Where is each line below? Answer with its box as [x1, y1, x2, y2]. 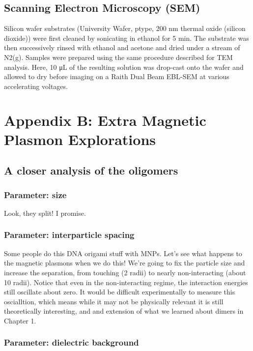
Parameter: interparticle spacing [4, 229, 135, 241]
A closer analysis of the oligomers [4, 163, 178, 178]
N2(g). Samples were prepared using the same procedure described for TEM [4, 52, 233, 62]
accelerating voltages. [4, 81, 68, 91]
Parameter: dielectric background [4, 336, 139, 349]
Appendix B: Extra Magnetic [4, 110, 206, 130]
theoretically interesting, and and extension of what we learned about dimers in [4, 306, 244, 316]
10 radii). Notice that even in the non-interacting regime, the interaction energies [4, 277, 248, 287]
